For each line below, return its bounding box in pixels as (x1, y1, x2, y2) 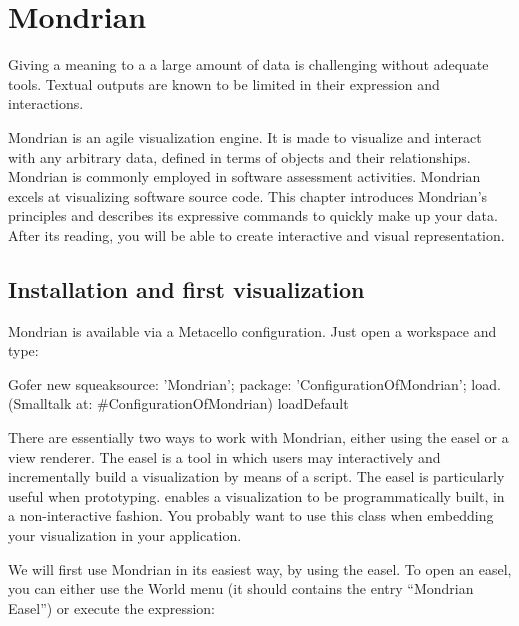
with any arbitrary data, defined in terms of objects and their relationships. (8, 146, 471, 167)
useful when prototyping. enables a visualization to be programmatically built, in (8, 485, 505, 506)
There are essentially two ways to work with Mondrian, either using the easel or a (8, 427, 509, 448)
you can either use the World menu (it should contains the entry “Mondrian (8, 578, 474, 599)
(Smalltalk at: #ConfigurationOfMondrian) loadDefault (8, 393, 349, 414)
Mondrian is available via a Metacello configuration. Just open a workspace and (8, 320, 497, 341)
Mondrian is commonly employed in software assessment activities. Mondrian (8, 166, 481, 187)
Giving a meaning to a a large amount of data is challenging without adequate (8, 54, 489, 75)
